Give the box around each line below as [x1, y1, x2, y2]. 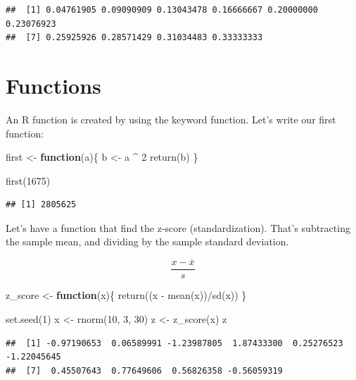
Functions [6, 71, 101, 99]
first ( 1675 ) [6, 173, 51, 188]
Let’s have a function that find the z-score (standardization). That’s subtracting [6, 220, 350, 235]
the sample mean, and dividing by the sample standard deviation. [6, 234, 289, 249]
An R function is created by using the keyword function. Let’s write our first [6, 111, 336, 126]
